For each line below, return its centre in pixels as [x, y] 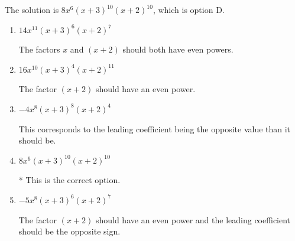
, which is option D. [189, 9]
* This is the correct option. [69, 180]
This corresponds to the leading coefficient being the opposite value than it [155, 128]
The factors [39, 49]
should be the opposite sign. [69, 231]
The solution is [32, 9]
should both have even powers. [178, 49]
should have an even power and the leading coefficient [193, 219]
